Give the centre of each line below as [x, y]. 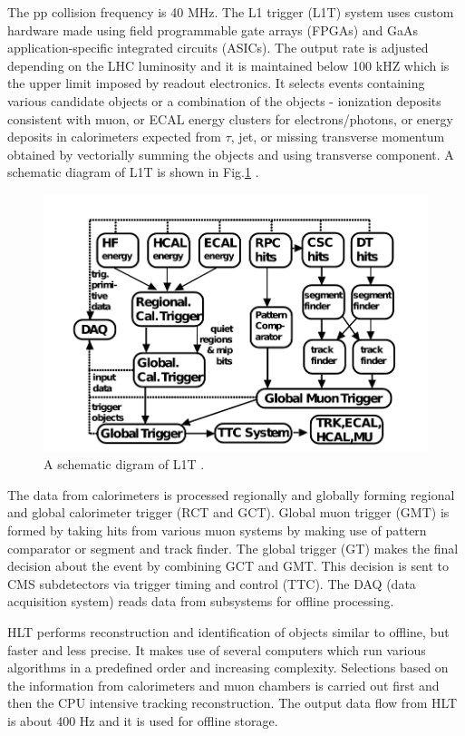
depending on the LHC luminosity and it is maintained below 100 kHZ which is [228, 65]
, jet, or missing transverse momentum [338, 137]
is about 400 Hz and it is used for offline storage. [143, 720]
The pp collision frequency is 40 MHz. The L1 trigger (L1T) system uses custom [231, 12]
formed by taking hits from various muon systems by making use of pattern [217, 530]
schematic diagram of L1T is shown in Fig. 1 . [133, 172]
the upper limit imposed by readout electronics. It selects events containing [216, 83]
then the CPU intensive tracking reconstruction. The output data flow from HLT [232, 703]
